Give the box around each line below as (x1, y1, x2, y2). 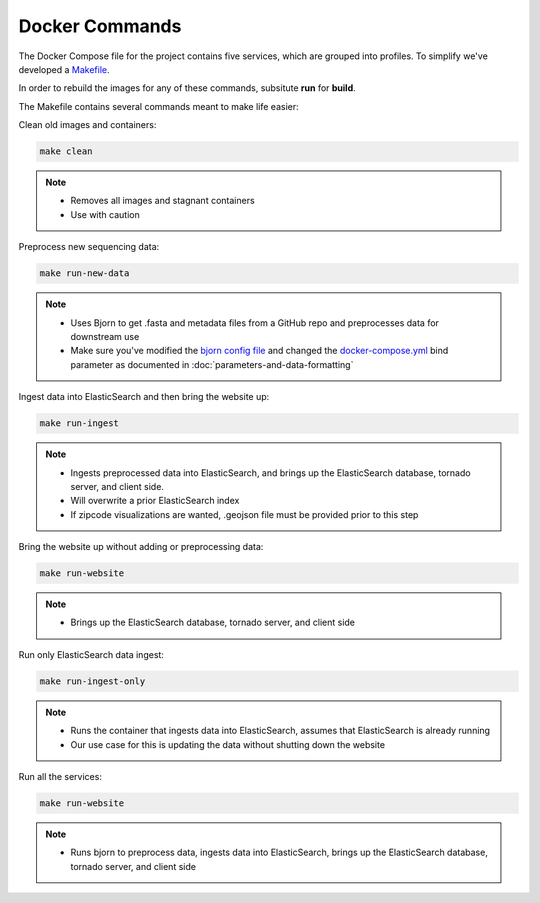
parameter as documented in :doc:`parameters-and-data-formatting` (70, 358, 354, 370)
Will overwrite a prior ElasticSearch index (70, 495, 240, 507)
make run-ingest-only (39, 675, 146, 687)
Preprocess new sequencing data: (18, 241, 160, 253)
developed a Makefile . (18, 63, 110, 75)
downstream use (70, 331, 140, 342)
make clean (39, 146, 93, 157)
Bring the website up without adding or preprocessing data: (18, 541, 264, 553)
